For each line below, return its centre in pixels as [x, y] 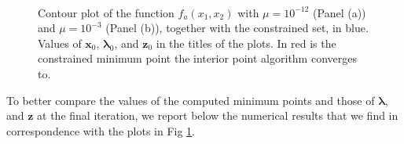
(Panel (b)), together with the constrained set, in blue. [237, 28]
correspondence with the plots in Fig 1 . [101, 130]
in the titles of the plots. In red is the [246, 43]
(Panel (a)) [340, 12]
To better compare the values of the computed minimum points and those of [191, 100]
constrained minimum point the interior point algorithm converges [197, 58]
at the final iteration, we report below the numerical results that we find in [218, 115]
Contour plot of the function [106, 12]
